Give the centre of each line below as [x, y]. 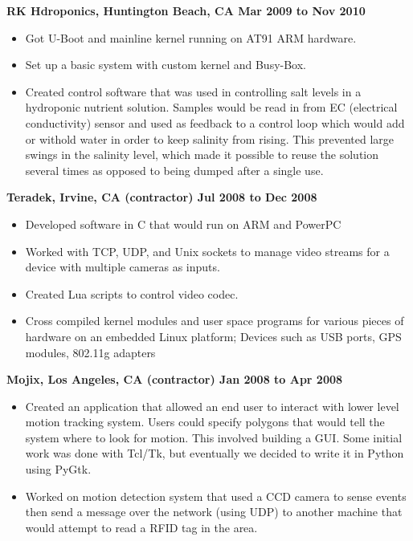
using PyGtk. [58, 469]
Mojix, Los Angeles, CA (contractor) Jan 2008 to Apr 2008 [175, 379]
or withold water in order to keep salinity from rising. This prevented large [210, 138]
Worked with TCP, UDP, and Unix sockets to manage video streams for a [207, 251]
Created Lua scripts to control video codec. [132, 293]
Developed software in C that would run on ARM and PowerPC [183, 224]
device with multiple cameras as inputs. [123, 267]
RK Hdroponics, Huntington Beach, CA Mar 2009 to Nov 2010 [186, 10]
